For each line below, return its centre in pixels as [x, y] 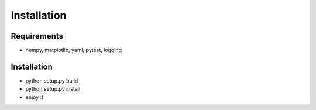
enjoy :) [35, 97]
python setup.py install [53, 89]
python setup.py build [52, 80]
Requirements [37, 36]
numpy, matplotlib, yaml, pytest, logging [74, 50]
